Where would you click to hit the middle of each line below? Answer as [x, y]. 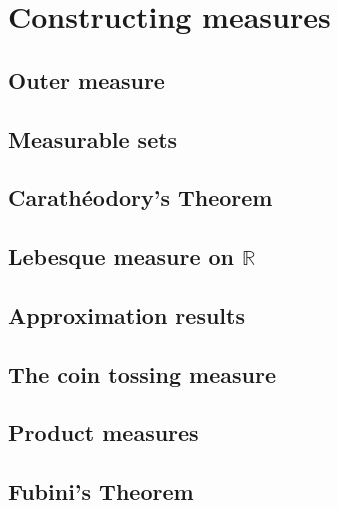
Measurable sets [93, 138]
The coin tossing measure [142, 373]
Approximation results [126, 314]
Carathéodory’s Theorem [140, 197]
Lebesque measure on [121, 256]
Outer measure [86, 79]
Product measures [103, 432]
